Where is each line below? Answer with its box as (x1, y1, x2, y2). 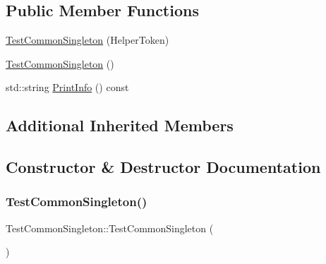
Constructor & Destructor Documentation (6, 156, 321, 178)
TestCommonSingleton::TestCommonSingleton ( (6, 220, 214, 235)
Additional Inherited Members (6, 114, 234, 136)
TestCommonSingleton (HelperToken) (6, 32, 169, 47)
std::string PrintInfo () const (6, 80, 129, 95)
